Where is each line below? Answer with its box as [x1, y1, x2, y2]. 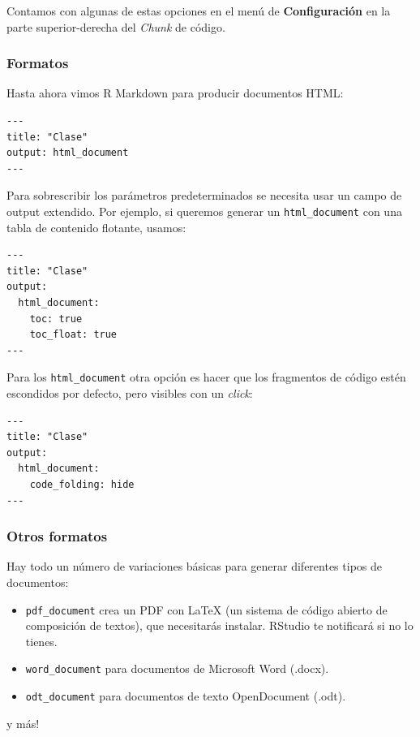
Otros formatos [6, 526, 108, 546]
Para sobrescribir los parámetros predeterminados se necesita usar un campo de [6, 187, 402, 204]
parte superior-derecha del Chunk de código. [6, 18, 225, 35]
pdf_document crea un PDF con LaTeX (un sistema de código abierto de [25, 601, 388, 618]
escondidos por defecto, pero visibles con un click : [6, 385, 253, 402]
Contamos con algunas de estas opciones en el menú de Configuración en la [6, 2, 391, 19]
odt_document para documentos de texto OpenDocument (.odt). [25, 687, 346, 705]
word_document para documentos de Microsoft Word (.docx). [25, 660, 329, 677]
